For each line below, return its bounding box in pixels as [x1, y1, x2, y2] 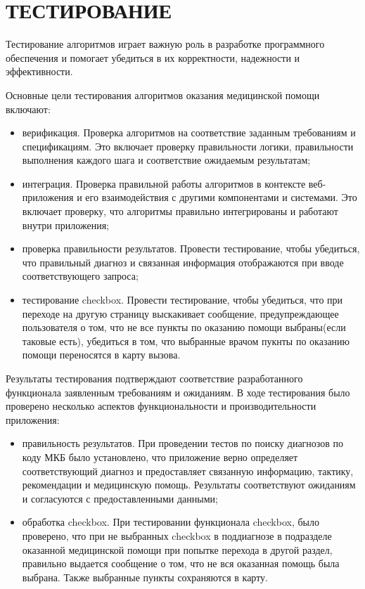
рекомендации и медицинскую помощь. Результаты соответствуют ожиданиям [22, 477, 356, 492]
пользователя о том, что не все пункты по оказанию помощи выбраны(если [22, 320, 346, 335]
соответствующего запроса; [22, 268, 139, 283]
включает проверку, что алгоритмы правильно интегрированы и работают [22, 204, 338, 219]
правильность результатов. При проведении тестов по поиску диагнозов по [22, 436, 344, 451]
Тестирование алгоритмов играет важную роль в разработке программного [6, 37, 325, 51]
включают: [6, 101, 51, 116]
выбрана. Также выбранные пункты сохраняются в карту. [22, 569, 269, 584]
